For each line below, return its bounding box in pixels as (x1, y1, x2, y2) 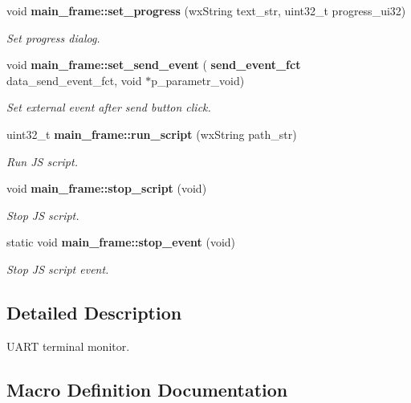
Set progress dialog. (6, 29, 100, 46)
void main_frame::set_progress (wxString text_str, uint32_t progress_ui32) (6, 2, 406, 18)
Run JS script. (6, 153, 78, 169)
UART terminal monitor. (6, 337, 130, 354)
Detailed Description (6, 299, 182, 324)
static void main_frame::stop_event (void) (6, 234, 236, 250)
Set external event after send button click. (6, 99, 211, 116)
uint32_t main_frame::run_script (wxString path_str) (6, 125, 297, 142)
